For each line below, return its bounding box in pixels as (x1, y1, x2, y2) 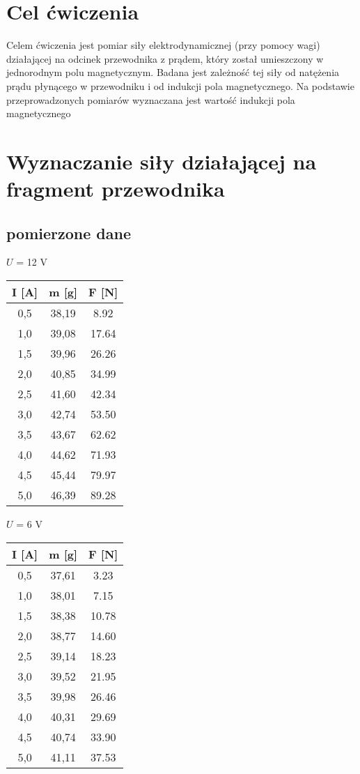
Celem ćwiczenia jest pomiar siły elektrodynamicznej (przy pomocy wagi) (6, 38, 320, 52)
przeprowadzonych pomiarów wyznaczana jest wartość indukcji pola (6, 92, 295, 107)
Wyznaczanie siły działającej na (6, 146, 317, 175)
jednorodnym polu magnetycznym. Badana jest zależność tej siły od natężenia (6, 65, 340, 79)
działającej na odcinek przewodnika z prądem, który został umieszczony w (6, 51, 324, 66)
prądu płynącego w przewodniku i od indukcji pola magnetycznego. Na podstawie (6, 78, 354, 93)
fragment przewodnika (6, 174, 225, 203)
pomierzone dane (6, 222, 131, 243)
